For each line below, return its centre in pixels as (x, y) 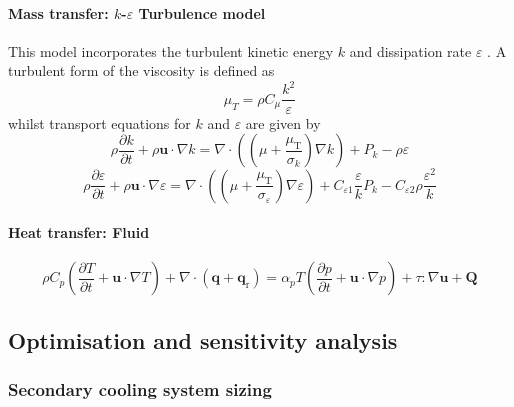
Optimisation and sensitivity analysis (203, 339)
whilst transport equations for (99, 122)
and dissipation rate (410, 50)
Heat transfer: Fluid (79, 232)
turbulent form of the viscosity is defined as (141, 70)
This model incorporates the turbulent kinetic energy (171, 50)
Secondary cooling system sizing (140, 389)
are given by (283, 122)
